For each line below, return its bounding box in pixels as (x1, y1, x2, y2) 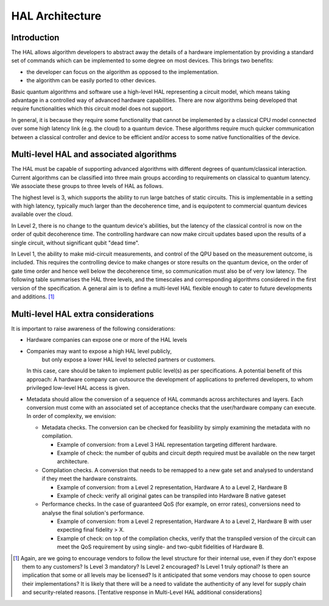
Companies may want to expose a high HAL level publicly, (26, 347, 172, 355)
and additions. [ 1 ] (11, 293, 55, 300)
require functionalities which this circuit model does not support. (11, 105, 174, 112)
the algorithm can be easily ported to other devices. (26, 77, 157, 84)
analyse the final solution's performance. (41, 509, 144, 516)
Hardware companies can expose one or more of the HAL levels (26, 336, 188, 344)
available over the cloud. (11, 211, 73, 218)
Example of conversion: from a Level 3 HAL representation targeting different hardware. (57, 441, 277, 448)
